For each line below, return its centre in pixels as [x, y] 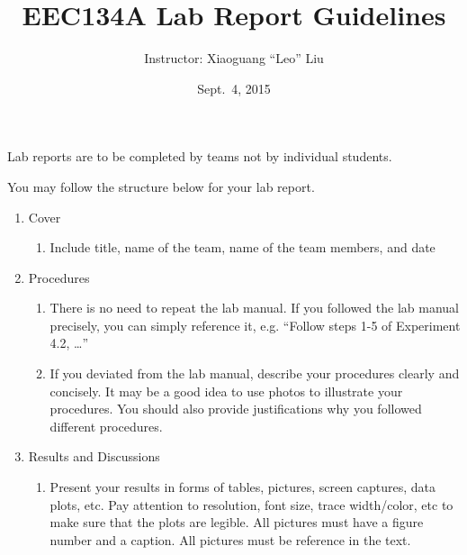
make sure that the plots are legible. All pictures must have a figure [237, 522]
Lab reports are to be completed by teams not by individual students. [200, 156]
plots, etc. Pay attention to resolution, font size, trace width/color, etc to [251, 504]
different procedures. [106, 426]
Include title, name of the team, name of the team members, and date [242, 247]
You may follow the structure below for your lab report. [161, 186]
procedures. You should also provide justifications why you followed [236, 409]
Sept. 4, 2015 [234, 88]
